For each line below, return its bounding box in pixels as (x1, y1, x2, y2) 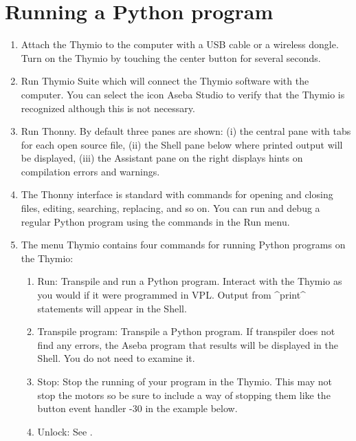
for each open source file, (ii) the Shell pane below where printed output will (21, 137, 343, 151)
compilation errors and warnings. (21, 164, 160, 178)
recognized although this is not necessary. (21, 100, 195, 115)
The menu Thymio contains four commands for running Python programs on (21, 237, 346, 252)
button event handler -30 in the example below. (37, 401, 238, 416)
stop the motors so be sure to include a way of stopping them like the (37, 387, 331, 402)
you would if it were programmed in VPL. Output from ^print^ (37, 288, 306, 302)
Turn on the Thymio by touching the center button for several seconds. (21, 50, 321, 65)
